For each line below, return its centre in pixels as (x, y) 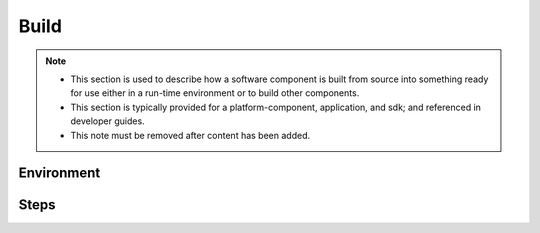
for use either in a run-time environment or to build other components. (215, 93)
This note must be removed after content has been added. (190, 135)
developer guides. (107, 121)
